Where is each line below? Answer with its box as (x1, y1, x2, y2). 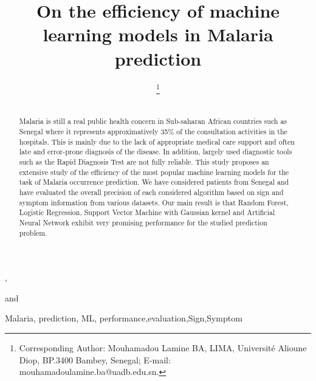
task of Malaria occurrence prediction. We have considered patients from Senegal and (19, 177, 289, 187)
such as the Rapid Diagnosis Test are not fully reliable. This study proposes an (19, 156, 269, 166)
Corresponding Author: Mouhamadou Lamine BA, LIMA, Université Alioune (19, 341, 307, 354)
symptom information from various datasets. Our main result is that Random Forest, (19, 197, 289, 207)
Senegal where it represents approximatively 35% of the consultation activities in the (19, 126, 287, 136)
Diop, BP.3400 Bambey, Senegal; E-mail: (19, 353, 171, 366)
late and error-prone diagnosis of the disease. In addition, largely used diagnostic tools (19, 146, 292, 157)
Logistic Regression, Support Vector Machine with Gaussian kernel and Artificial (19, 207, 275, 218)
